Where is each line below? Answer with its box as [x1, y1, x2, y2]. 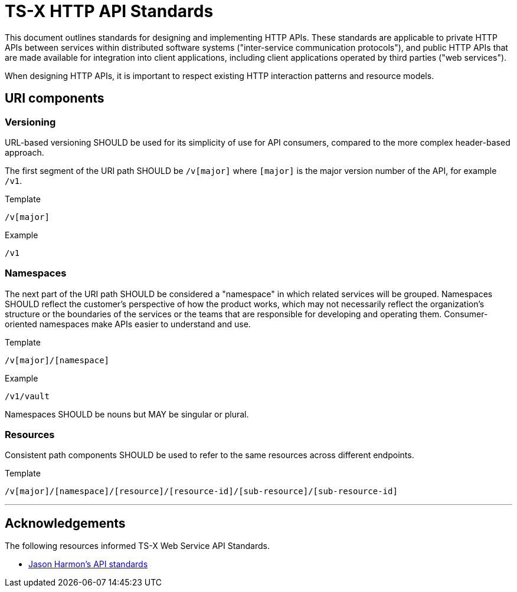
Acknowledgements [5, 515, 126, 531]
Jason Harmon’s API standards [28, 559, 148, 570]
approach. [5, 147, 44, 157]
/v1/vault [5, 391, 50, 401]
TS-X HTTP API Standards [5, 1, 214, 21]
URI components [5, 91, 104, 106]
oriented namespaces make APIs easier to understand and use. [5, 318, 251, 329]
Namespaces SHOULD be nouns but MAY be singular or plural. [5, 409, 249, 419]
